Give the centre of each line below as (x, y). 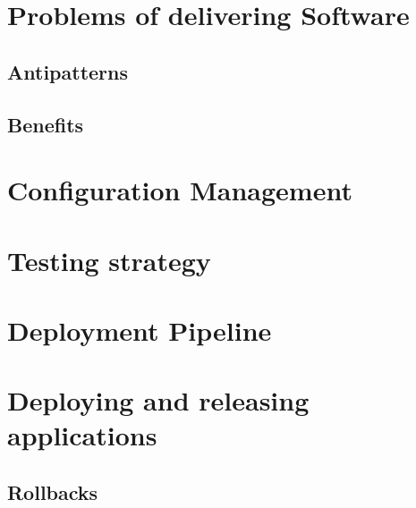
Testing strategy (109, 260)
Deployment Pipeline (140, 330)
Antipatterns (68, 71)
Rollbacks (53, 492)
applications (82, 435)
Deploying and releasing (158, 400)
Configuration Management (180, 190)
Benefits (46, 124)
